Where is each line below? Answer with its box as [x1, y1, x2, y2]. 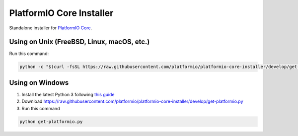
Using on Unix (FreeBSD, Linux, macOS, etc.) [9, 38, 150, 46]
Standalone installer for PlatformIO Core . [9, 25, 92, 31]
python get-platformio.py [19, 119, 83, 124]
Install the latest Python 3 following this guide [21, 91, 115, 97]
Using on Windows [9, 78, 69, 87]
